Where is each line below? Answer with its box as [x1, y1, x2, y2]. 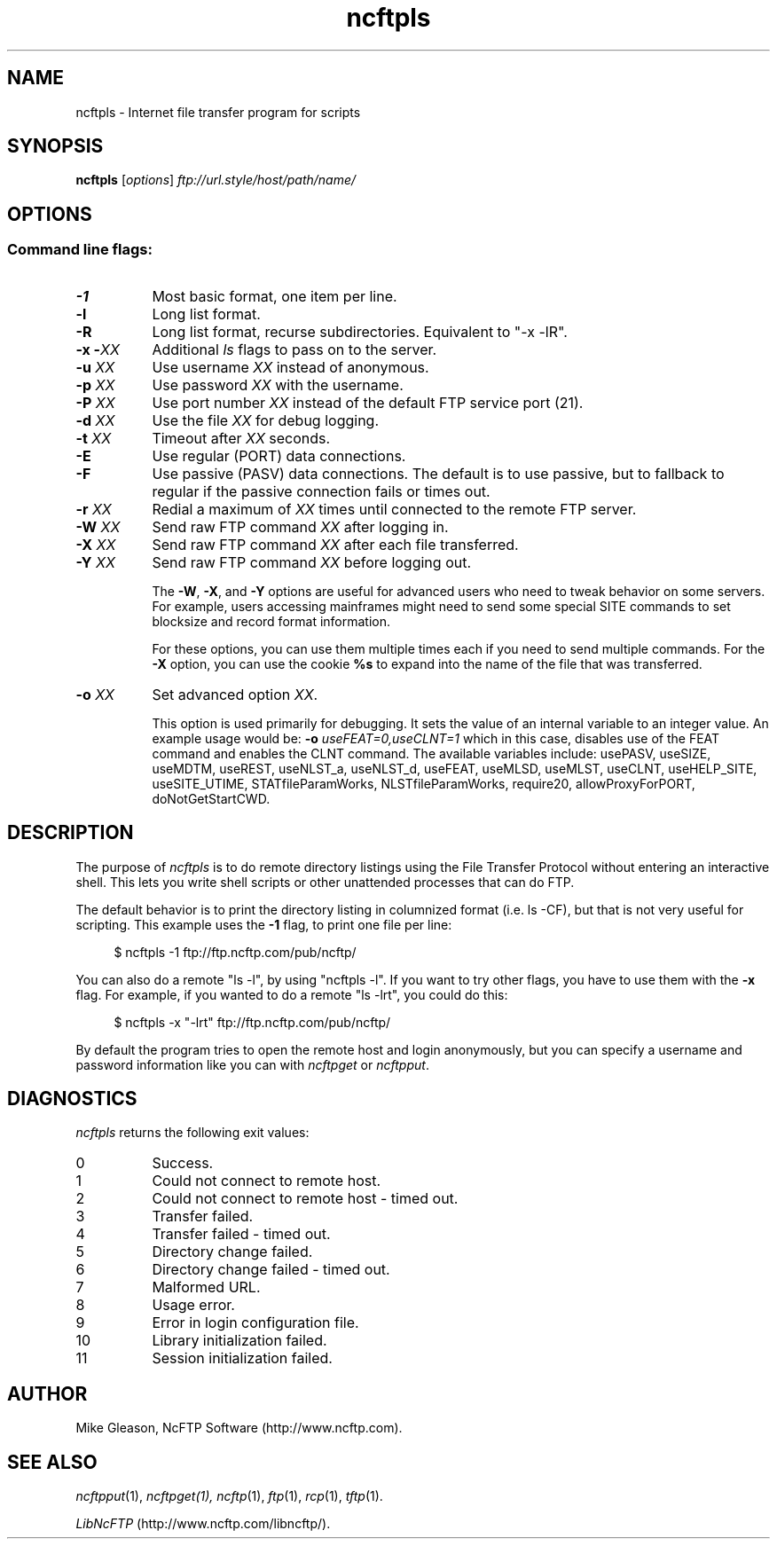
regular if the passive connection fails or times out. [152, 482, 491, 500]
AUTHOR [7, 1382, 88, 1405]
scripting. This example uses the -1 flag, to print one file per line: [75, 916, 452, 932]
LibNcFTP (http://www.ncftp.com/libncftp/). [75, 1516, 331, 1532]
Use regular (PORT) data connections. [152, 446, 406, 465]
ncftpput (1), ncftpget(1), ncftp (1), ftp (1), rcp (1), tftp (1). [75, 1488, 383, 1504]
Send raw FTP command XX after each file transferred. [152, 535, 519, 553]
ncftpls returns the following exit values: [75, 1125, 310, 1141]
